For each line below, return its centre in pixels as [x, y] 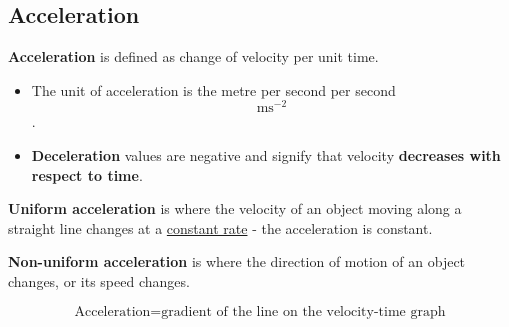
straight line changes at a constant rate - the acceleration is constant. [220, 227]
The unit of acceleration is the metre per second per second [213, 89]
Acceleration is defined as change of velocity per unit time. [193, 56]
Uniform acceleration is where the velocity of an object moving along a [235, 208]
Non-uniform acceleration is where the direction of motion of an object [237, 261]
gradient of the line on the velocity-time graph [303, 311]
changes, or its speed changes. [99, 281]
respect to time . [87, 174]
